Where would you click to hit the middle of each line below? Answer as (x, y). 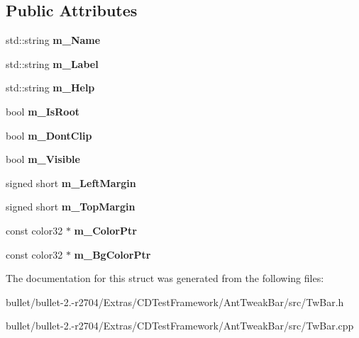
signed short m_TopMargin (71, 207)
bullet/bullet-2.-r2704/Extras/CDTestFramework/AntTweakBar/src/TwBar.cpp (180, 326)
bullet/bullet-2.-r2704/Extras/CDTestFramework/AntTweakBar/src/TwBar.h (175, 302)
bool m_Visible (43, 159)
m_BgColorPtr (112, 254)
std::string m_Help (50, 88)
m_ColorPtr (105, 230)
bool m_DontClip (49, 135)
